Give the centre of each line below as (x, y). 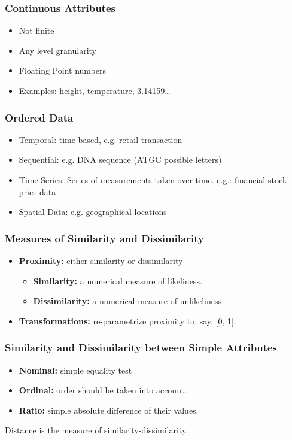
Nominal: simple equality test (75, 370)
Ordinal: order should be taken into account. (103, 390)
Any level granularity (58, 50)
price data (37, 191)
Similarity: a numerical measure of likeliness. (118, 280)
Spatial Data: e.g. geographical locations (93, 212)
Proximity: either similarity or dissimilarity (101, 260)
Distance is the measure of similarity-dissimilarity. (97, 430)
